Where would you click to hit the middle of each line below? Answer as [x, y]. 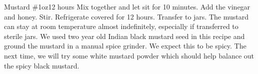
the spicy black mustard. [42, 65]
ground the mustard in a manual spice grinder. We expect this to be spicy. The [125, 46]
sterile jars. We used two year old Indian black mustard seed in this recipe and [124, 36]
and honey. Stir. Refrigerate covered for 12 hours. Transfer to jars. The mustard [126, 16]
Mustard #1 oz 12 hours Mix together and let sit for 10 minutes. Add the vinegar [127, 6]
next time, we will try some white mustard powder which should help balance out [129, 55]
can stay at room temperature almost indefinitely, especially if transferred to [121, 26]
